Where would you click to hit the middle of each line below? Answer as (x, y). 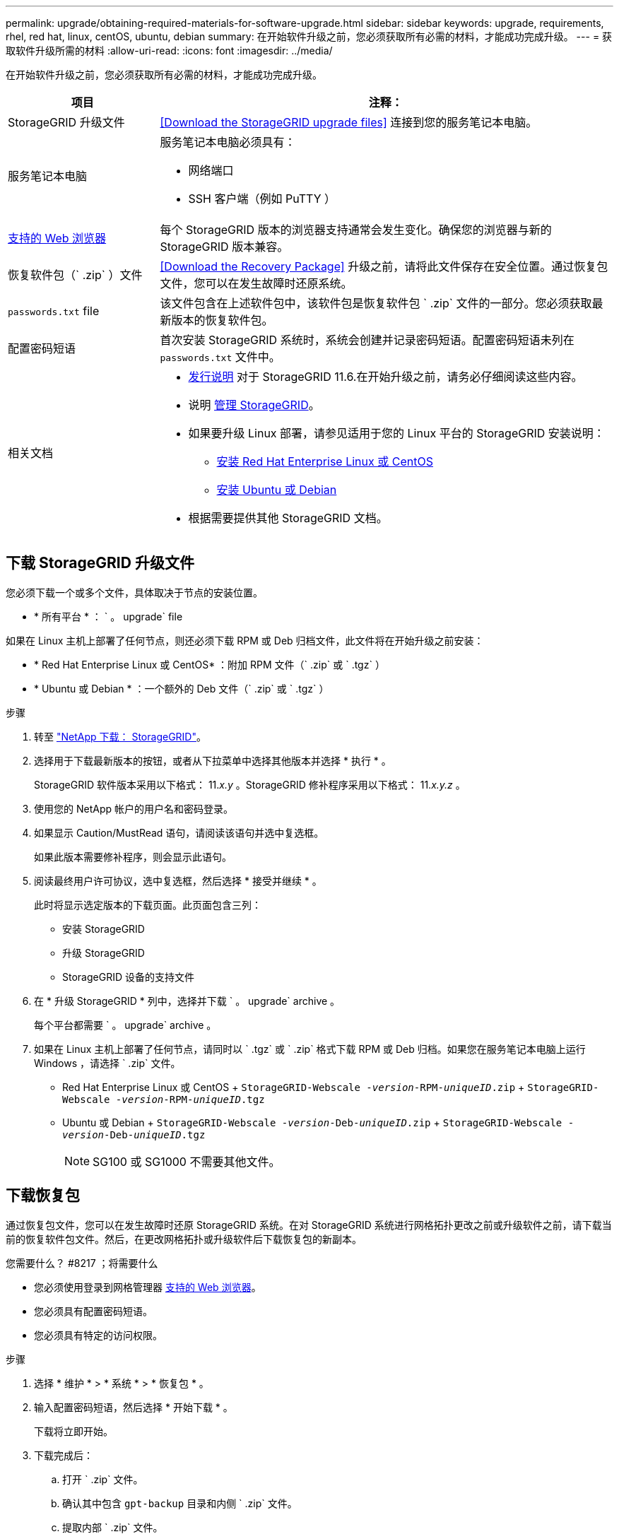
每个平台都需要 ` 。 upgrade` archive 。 (125, 1025)
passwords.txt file (54, 311)
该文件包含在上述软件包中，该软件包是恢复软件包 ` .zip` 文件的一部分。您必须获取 (376, 303)
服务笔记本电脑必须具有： (228, 142)
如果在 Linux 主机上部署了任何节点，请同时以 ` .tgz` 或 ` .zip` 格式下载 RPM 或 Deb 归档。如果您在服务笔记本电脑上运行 (310, 1049)
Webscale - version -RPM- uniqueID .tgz (164, 1099)
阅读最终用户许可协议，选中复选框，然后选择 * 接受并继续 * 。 (178, 880)
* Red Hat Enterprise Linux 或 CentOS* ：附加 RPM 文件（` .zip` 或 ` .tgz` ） (210, 664)
